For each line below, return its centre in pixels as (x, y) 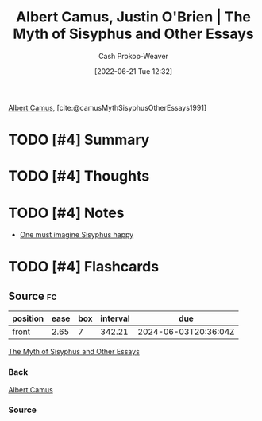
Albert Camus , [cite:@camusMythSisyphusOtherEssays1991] (108, 107)
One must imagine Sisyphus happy (77, 235)
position (28, 318)
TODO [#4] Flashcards (84, 267)
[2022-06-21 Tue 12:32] (133, 71)
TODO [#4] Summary (79, 140)
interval (115, 318)
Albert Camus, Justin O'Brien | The (133, 17)
